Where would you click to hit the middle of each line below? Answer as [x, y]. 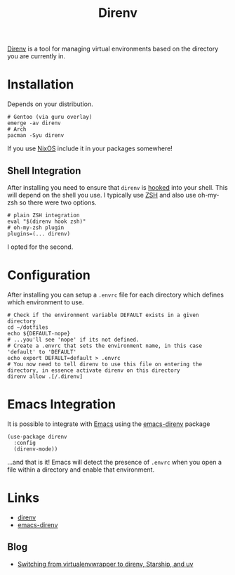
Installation [41, 85]
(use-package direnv [38, 437]
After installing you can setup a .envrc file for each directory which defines [116, 295]
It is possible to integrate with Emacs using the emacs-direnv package [109, 424]
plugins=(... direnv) [39, 233]
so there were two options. [58, 202]
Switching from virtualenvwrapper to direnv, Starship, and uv [105, 564]
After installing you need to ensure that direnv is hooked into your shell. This [117, 187]
